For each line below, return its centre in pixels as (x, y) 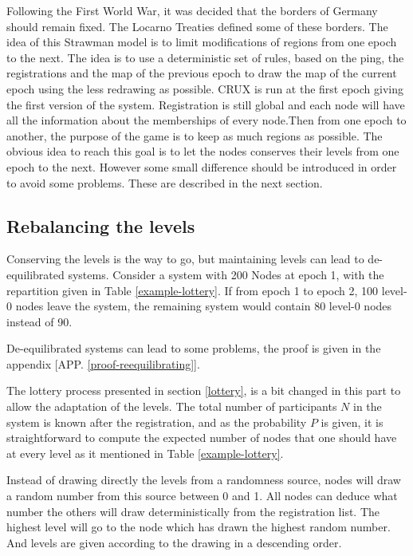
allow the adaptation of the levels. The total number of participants (172, 406)
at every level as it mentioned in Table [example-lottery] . (145, 453)
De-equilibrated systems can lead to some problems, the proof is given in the (194, 348)
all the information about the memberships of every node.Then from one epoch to (206, 120)
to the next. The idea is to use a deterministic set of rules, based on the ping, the (205, 57)
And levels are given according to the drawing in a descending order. (174, 542)
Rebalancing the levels (101, 225)
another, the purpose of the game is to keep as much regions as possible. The (195, 135)
